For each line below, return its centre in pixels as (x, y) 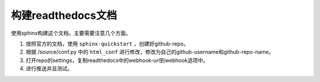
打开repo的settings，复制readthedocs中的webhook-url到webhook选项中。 (117, 60)
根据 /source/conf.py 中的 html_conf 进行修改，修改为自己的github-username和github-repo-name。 (150, 52)
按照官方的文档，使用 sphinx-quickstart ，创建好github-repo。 (107, 44)
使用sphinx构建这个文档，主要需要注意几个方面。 (71, 33)
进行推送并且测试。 (49, 68)
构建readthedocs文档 (64, 15)
